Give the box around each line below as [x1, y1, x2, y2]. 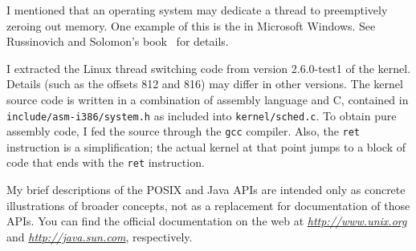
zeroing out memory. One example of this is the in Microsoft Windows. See [6, 17, 376, 34]
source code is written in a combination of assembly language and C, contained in [6, 91, 409, 107]
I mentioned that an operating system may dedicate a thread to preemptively [6, 2, 388, 18]
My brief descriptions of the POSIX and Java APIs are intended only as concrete [6, 181, 406, 198]
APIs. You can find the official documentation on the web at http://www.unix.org [6, 213, 407, 229]
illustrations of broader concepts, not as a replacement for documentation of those [6, 196, 410, 213]
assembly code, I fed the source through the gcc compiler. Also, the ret [6, 123, 361, 140]
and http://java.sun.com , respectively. [6, 228, 193, 245]
